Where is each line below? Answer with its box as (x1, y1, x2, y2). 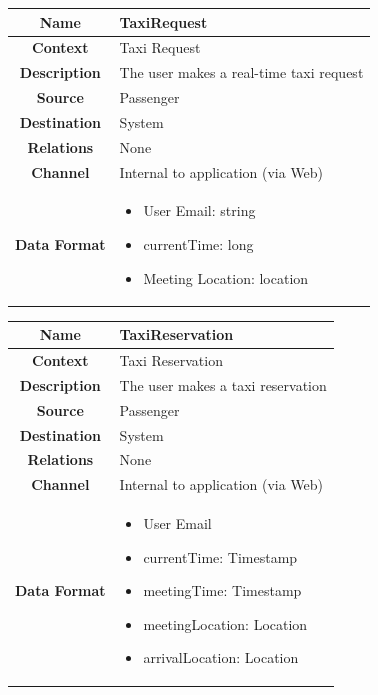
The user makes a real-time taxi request (119, 62, 364, 83)
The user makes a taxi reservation (119, 374, 327, 395)
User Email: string (143, 200, 256, 221)
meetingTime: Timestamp (143, 580, 302, 601)
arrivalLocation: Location (143, 647, 299, 668)
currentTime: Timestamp (143, 546, 298, 567)
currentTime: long (143, 234, 254, 254)
